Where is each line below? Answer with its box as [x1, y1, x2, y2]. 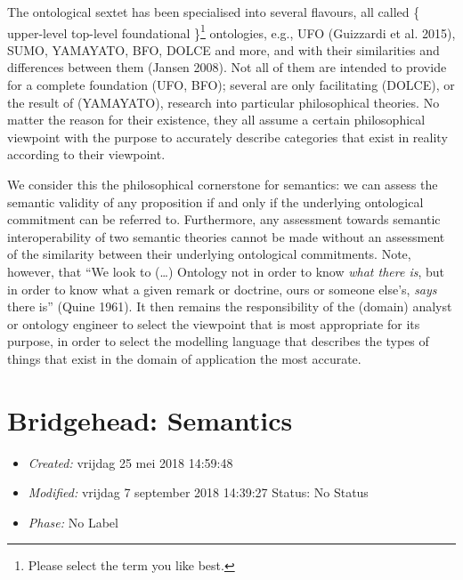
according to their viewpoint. [7, 145, 166, 164]
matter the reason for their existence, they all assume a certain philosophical [7, 110, 426, 129]
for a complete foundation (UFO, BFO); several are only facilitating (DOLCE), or [7, 76, 455, 94]
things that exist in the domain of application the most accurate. [7, 349, 361, 367]
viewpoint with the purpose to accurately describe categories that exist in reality [7, 127, 448, 146]
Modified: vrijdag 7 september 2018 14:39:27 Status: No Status [28, 483, 369, 502]
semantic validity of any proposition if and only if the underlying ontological [7, 192, 424, 211]
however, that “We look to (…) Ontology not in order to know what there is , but [7, 262, 444, 280]
